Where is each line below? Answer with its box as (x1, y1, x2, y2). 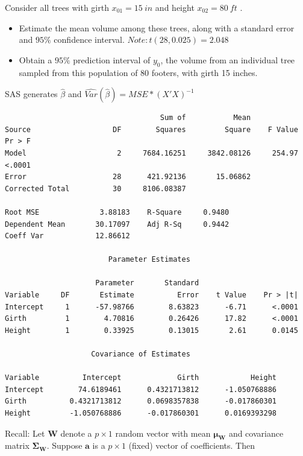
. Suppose (46, 439, 83, 452)
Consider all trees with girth (5, 1, 109, 13)
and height (155, 1, 195, 13)
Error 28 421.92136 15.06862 (5, 173, 251, 182)
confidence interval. (54, 33, 125, 46)
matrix (5, 439, 30, 452)
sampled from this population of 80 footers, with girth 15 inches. (19, 66, 258, 78)
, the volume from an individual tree (160, 53, 295, 66)
